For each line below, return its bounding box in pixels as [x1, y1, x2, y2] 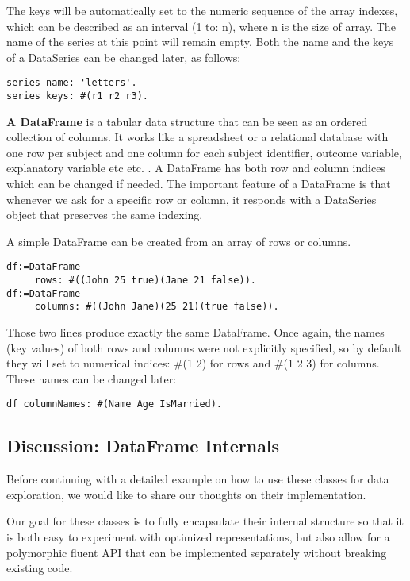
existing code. [6, 560, 73, 576]
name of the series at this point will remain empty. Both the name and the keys [6, 33, 394, 50]
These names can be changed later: [6, 370, 177, 387]
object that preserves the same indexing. [6, 206, 203, 223]
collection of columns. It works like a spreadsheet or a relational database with [6, 129, 389, 145]
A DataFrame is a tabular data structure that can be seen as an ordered [6, 113, 368, 129]
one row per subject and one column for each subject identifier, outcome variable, [6, 144, 402, 160]
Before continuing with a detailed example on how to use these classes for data [6, 471, 389, 487]
